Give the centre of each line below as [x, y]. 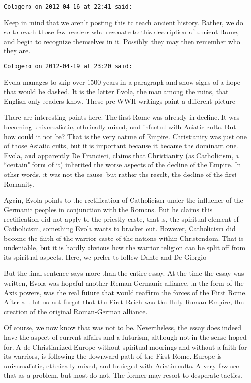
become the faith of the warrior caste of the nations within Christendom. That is [124, 238]
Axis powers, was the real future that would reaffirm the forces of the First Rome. [125, 292]
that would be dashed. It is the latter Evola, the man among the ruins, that [116, 91]
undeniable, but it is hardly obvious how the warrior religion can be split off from [125, 247]
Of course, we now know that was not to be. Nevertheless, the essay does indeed [123, 327]
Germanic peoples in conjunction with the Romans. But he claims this [108, 209]
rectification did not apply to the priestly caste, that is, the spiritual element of [121, 219]
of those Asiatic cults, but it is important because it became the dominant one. [121, 146]
